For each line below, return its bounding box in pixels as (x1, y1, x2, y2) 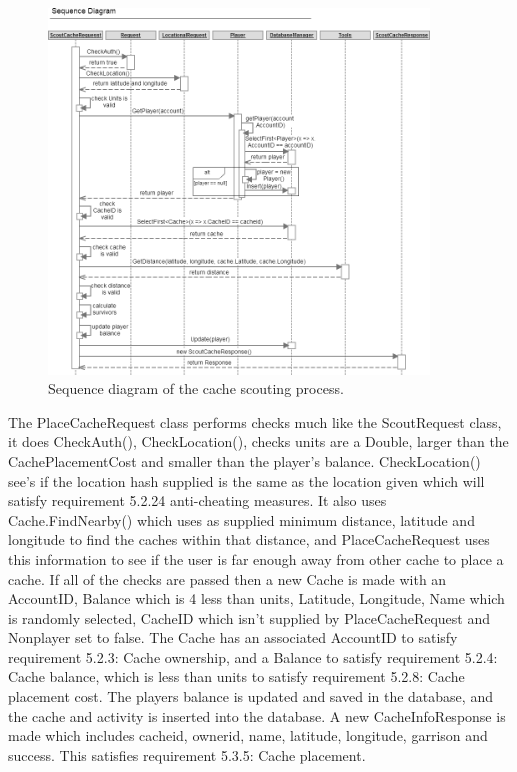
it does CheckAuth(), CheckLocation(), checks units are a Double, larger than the (8, 431, 509, 452)
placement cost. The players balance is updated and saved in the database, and (8, 686, 493, 707)
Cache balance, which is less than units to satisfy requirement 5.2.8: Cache (8, 666, 465, 687)
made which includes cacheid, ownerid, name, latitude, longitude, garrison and (8, 725, 488, 746)
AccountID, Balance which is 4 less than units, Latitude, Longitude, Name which (8, 588, 505, 609)
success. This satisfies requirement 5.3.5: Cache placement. (8, 744, 366, 765)
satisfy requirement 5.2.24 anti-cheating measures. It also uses (8, 490, 387, 511)
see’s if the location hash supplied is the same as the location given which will (8, 470, 485, 491)
